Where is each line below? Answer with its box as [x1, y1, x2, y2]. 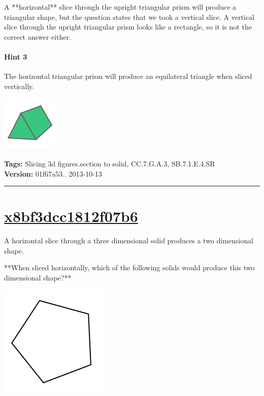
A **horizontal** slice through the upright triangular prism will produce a [4, 2, 237, 12]
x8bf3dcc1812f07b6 [4, 206, 138, 227]
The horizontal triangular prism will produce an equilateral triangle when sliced [4, 71, 252, 81]
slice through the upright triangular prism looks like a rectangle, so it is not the [4, 21, 252, 32]
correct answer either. [4, 31, 72, 42]
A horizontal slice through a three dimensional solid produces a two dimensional [4, 235, 253, 246]
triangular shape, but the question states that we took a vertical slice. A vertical [4, 11, 254, 22]
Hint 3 [4, 51, 27, 62]
